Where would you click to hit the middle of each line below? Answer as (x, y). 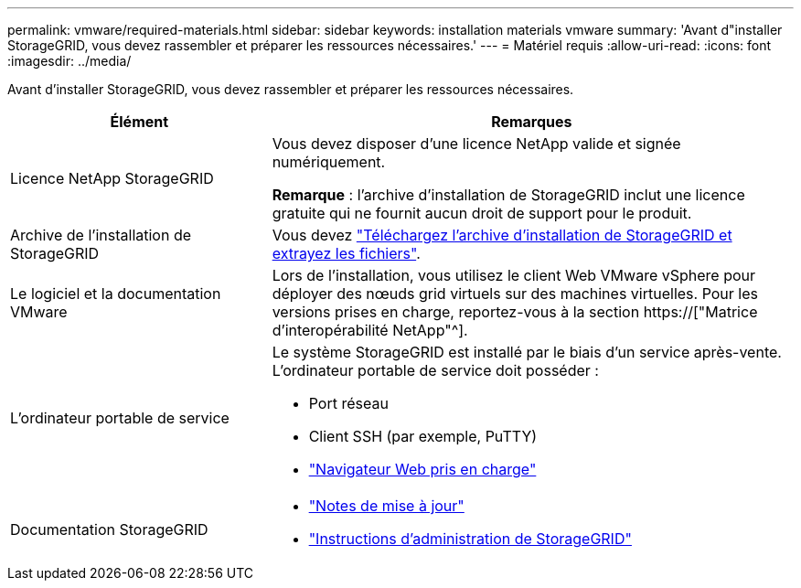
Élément (139, 122)
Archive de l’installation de (101, 235)
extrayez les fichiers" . (346, 253)
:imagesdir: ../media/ (69, 61)
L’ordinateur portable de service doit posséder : (435, 370)
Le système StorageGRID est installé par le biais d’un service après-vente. (527, 352)
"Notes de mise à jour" (386, 506)
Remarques (532, 122)
